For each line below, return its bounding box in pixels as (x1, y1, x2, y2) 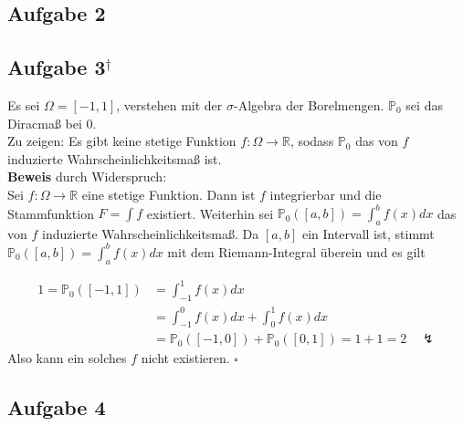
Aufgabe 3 (7, 53, 106, 81)
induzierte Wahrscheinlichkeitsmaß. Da (41, 223, 259, 243)
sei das (405, 95, 443, 114)
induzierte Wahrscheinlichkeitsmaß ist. (7, 149, 222, 168)
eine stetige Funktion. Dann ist (81, 184, 256, 203)
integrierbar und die (269, 184, 382, 203)
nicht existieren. (141, 348, 230, 368)
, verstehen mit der (116, 95, 223, 114)
